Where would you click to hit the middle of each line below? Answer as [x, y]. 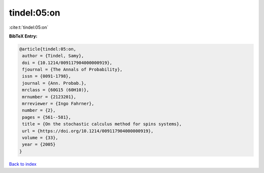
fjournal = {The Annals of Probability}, [72, 70]
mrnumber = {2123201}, [49, 97]
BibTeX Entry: [23, 36]
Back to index [23, 164]
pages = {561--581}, [47, 117]
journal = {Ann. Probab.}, [54, 83]
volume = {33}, [40, 138]
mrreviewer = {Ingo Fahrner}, [58, 104]
